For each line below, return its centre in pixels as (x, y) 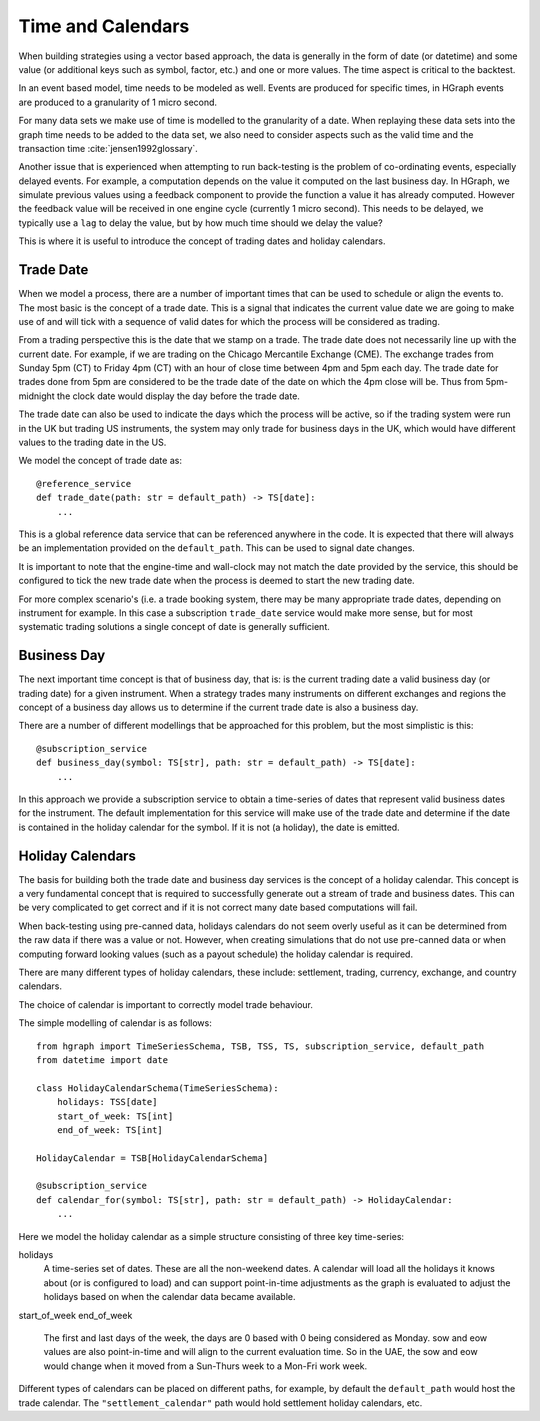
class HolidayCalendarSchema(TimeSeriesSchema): (157, 1088)
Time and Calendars (104, 26)
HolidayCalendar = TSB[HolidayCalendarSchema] (152, 1158)
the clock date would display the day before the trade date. (178, 396)
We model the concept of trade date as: (100, 461)
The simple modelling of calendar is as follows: (115, 1023)
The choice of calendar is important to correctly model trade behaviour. (166, 1004)
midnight (36, 396)
